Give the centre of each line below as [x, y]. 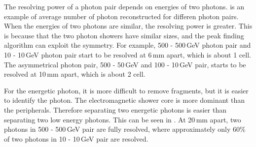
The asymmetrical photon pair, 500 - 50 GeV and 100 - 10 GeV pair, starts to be [125, 64]
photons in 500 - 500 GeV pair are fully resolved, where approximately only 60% [125, 129]
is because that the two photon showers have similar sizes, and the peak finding [124, 35]
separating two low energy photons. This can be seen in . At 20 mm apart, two [123, 119]
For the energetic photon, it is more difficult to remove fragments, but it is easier [126, 90]
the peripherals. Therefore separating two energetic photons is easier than [115, 109]
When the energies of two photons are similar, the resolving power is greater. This [128, 26]
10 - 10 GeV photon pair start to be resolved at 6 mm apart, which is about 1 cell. [128, 54]
